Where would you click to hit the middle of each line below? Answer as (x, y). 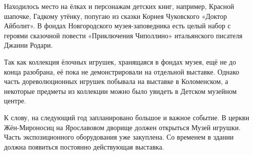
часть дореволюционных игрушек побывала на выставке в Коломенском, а (116, 81)
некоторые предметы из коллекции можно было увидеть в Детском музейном (120, 91)
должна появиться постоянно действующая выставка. (84, 146)
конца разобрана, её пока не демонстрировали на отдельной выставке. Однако (122, 71)
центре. (15, 101)
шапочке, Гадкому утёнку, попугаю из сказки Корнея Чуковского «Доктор (116, 16)
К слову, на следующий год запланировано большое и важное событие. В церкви (127, 117)
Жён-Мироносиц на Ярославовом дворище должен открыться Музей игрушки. (122, 127)
